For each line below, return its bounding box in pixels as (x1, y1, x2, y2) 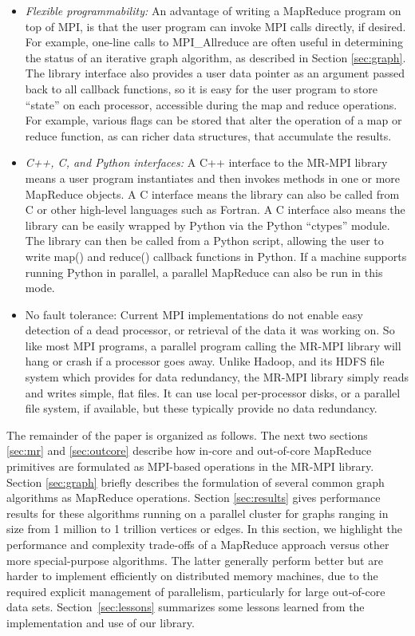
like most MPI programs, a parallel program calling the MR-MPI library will (25, 337, 401, 354)
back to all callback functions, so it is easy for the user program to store (25, 80, 378, 97)
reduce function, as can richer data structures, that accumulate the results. (25, 127, 392, 144)
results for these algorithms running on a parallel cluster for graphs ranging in (6, 504, 389, 521)
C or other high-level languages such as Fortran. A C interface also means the (25, 201, 405, 218)
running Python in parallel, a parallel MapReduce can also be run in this (25, 263, 383, 280)
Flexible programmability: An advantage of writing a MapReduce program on (25, 2, 401, 18)
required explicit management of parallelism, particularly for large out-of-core (6, 583, 385, 599)
